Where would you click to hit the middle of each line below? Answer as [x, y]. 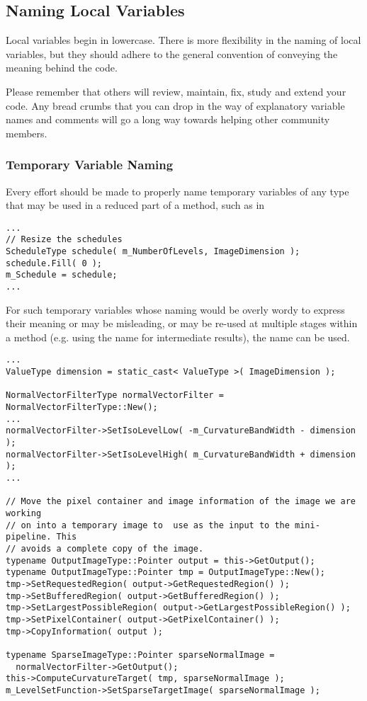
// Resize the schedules [64, 240]
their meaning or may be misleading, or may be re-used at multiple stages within [182, 323]
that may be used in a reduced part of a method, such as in [135, 205]
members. [27, 133]
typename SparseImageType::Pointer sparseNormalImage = [140, 655]
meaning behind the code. [62, 68]
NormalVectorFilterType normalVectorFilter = [115, 395]
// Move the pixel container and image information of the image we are [181, 502]
